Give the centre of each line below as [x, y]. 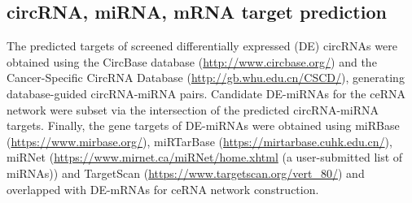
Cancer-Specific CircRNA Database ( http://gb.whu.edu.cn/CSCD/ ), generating [206, 78]
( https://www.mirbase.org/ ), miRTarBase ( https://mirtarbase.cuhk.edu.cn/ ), [199, 141]
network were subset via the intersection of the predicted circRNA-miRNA [193, 109]
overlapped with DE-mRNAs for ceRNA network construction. [163, 189]
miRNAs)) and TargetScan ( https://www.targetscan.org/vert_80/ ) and [186, 173]
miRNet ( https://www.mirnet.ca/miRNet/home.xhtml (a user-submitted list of [205, 157]
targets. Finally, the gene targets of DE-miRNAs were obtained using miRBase [203, 125]
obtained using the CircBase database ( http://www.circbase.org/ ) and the [192, 61]
